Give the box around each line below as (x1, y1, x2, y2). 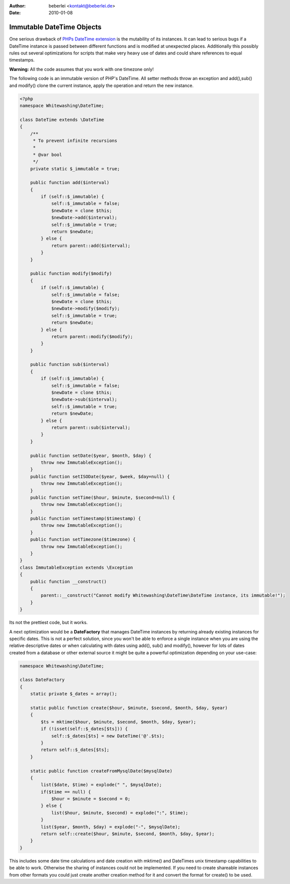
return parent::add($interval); (51, 242, 131, 248)
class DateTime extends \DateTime (19, 116, 104, 122)
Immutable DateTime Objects (9, 23, 102, 31)
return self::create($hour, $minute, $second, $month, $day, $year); (40, 831, 215, 837)
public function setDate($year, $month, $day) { (30, 452, 152, 458)
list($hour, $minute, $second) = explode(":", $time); (51, 810, 189, 815)
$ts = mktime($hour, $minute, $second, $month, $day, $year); (40, 719, 197, 724)
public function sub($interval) (30, 361, 110, 367)
